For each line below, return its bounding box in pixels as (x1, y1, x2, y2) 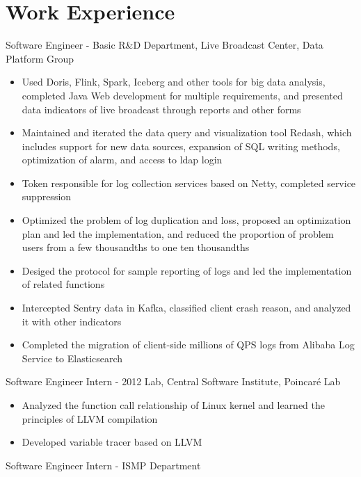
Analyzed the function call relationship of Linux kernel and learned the (22, 398, 326, 412)
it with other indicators (22, 314, 122, 328)
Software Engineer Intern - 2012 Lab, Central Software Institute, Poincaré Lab (6, 374, 341, 389)
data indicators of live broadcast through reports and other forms (22, 102, 301, 116)
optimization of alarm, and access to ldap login (22, 152, 223, 167)
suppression (22, 189, 72, 204)
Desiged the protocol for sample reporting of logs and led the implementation (22, 263, 352, 277)
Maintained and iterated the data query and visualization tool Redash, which (22, 125, 352, 140)
